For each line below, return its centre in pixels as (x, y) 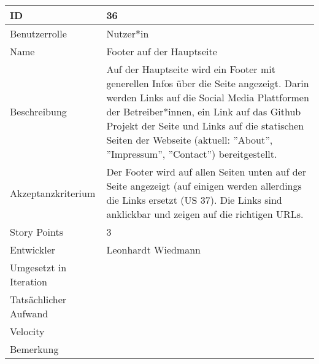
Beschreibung (38, 111)
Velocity (27, 331)
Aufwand (29, 313)
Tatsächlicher (38, 299)
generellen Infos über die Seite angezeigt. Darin (208, 83)
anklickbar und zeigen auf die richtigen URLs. (205, 214)
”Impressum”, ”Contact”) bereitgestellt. (192, 154)
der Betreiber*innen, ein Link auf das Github (204, 111)
